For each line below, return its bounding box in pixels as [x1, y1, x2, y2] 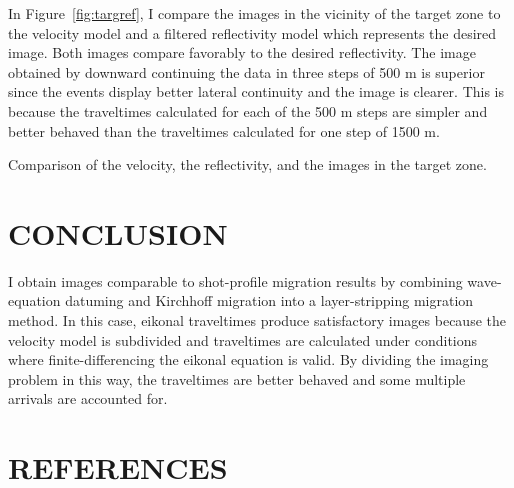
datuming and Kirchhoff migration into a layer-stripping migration [65, 290, 474, 311]
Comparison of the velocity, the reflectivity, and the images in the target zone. [8, 154, 487, 175]
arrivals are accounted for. [8, 388, 168, 409]
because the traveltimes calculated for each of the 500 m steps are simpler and [8, 100, 488, 121]
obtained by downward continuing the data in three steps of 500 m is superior [8, 61, 485, 82]
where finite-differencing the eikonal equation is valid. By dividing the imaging [8, 349, 489, 370]
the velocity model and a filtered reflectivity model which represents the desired [8, 22, 497, 43]
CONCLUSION [8, 212, 228, 253]
